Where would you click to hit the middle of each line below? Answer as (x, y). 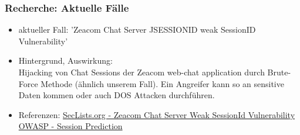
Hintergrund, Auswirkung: (65, 60)
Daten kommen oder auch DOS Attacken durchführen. (117, 95)
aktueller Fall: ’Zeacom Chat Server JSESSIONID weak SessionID (137, 30)
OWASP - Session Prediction (70, 126)
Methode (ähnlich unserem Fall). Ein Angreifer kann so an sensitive (162, 83)
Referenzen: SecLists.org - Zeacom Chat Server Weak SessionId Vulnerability (157, 114)
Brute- (279, 72)
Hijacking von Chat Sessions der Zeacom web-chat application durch (141, 72)
